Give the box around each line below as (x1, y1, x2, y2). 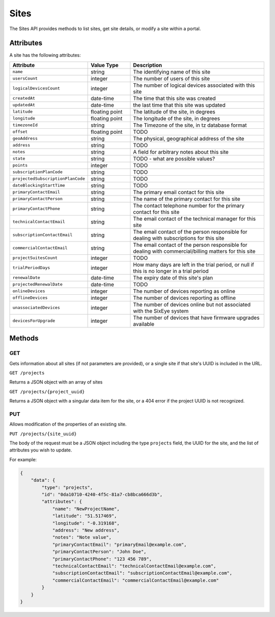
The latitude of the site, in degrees (133, 108, 216, 115)
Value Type (91, 61, 119, 68)
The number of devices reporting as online (133, 288, 235, 295)
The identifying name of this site (133, 68, 211, 75)
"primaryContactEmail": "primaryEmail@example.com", (52, 541, 187, 548)
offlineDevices (12, 295, 48, 301)
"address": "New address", (52, 527, 120, 533)
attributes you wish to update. (9, 447, 72, 453)
